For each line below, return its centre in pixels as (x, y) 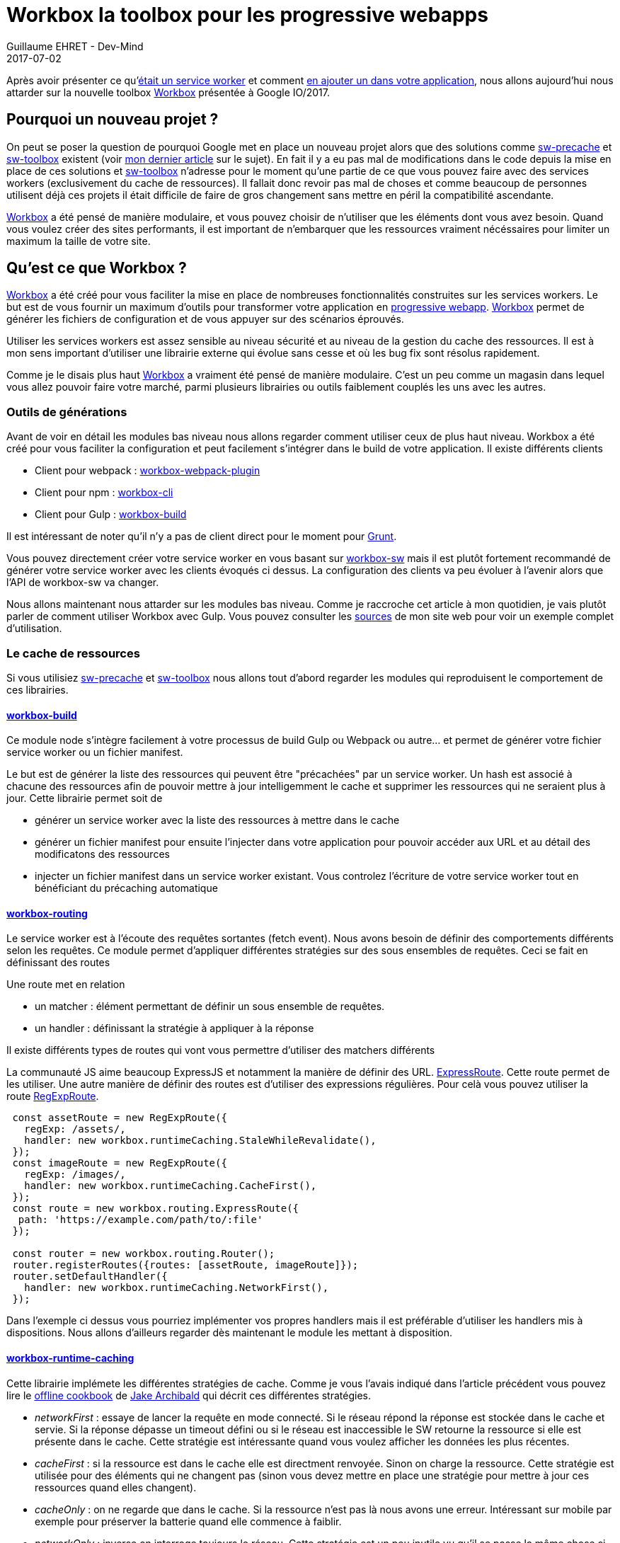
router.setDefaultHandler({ (90, 1277)
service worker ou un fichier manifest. (95, 752)
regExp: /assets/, (75, 1129)
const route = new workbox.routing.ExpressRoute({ (156, 1209)
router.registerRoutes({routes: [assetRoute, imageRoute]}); (185, 1265)
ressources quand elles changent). (116, 1487)
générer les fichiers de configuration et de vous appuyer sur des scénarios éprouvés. (205, 319)
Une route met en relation (66, 985)
